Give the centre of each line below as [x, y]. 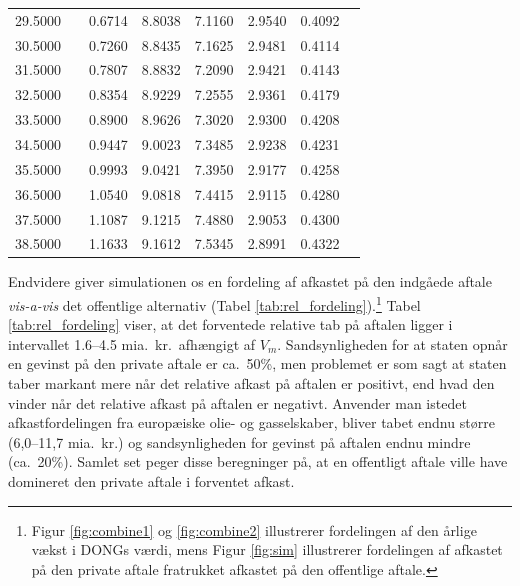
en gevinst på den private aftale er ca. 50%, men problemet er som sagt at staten [257, 363]
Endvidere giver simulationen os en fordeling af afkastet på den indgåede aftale [250, 281]
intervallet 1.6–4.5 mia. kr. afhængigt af [132, 343]
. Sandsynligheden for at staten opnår [392, 343]
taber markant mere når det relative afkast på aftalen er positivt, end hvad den [251, 383]
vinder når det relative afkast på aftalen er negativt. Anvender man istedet [237, 402]
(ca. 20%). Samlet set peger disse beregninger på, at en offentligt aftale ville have [258, 461]
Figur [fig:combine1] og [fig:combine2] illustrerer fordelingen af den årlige [254, 529]
